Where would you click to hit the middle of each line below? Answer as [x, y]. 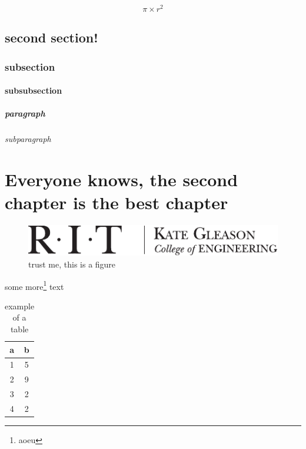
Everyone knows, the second [122, 179]
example [20, 306]
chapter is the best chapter [117, 202]
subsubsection [34, 90]
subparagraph [28, 139]
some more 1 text [34, 285]
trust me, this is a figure [72, 264]
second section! [51, 37]
